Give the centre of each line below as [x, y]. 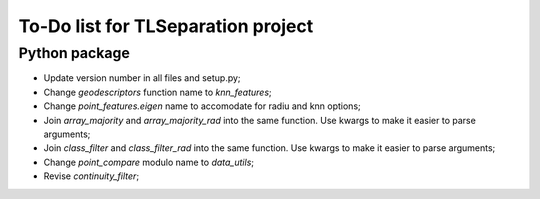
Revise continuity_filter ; [91, 176]
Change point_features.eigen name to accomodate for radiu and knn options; [202, 106]
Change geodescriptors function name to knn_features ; [157, 92]
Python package [74, 53]
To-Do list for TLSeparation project [166, 26]
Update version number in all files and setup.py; [142, 78]
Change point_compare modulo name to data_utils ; [149, 162]
